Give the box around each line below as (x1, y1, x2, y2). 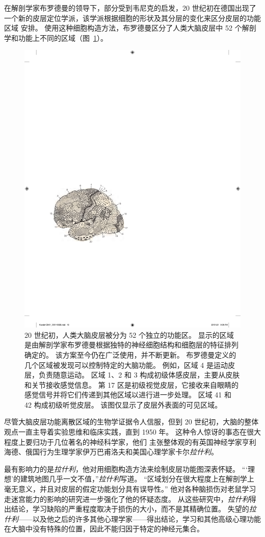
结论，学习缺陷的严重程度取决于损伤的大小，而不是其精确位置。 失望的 (11, 503, 249, 514)
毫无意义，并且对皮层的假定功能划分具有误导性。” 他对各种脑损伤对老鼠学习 (4, 484, 256, 494)
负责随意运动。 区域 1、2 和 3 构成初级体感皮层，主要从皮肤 (38, 369, 240, 380)
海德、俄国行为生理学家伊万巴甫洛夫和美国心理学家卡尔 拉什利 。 (4, 446, 218, 457)
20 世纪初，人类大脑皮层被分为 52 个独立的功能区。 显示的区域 (24, 329, 234, 340)
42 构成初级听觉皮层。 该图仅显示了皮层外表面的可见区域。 (24, 399, 222, 410)
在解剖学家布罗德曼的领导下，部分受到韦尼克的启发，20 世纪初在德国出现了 (4, 3, 256, 13)
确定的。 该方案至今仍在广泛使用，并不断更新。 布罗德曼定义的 (24, 349, 236, 360)
